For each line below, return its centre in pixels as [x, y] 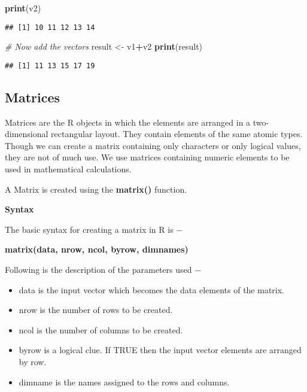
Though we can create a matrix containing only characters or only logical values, [153, 145]
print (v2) [23, 8]
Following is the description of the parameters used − [103, 270]
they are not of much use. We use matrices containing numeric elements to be [147, 157]
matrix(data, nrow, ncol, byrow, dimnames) [97, 249]
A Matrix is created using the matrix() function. [96, 189]
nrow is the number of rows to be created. [96, 310]
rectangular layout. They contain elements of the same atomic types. [177, 134]
